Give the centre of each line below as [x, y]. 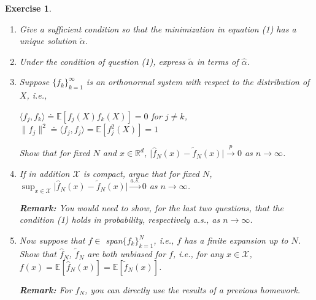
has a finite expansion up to [236, 240]
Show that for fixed [55, 153]
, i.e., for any [198, 254]
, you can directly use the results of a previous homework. [193, 289]
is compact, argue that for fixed [141, 173]
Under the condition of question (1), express [102, 61]
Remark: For [46, 289]
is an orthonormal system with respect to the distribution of [198, 82]
